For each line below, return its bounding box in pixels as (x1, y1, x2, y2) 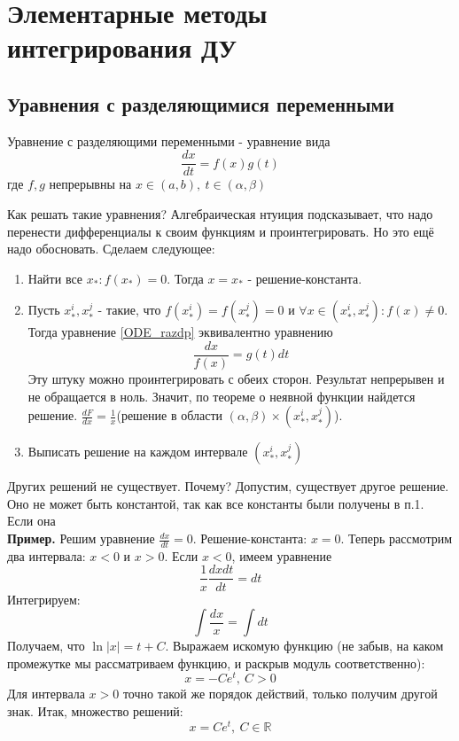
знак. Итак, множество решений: (7, 701, 183, 720)
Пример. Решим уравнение (7, 529, 155, 548)
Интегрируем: (7, 589, 81, 608)
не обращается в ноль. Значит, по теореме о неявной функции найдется (27, 386, 416, 405)
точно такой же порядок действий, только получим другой (122, 684, 438, 703)
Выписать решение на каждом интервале (27, 442, 248, 461)
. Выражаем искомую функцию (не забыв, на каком (165, 636, 444, 655)
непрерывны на (49, 175, 132, 193)
